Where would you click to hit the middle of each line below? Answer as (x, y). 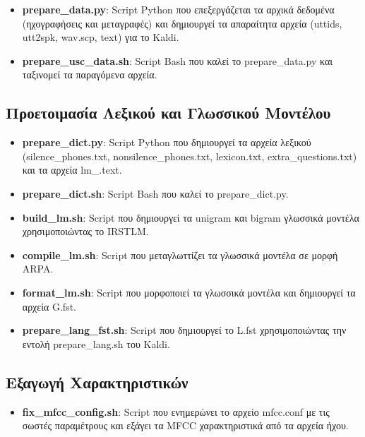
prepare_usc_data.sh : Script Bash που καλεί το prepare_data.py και (178, 60)
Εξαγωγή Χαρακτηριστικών (97, 382)
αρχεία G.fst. (49, 306)
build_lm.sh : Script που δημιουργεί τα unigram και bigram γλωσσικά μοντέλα (191, 217)
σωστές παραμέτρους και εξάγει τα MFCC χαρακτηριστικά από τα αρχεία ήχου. (185, 425)
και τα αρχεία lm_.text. (72, 170)
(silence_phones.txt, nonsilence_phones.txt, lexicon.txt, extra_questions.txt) (190, 156)
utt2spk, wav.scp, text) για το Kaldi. (101, 37)
